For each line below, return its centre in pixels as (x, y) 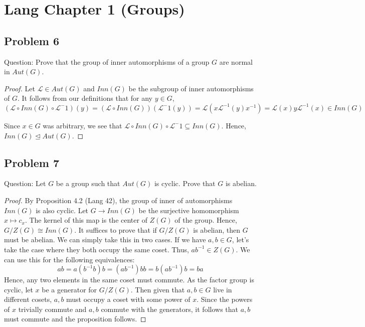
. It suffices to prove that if (116, 229)
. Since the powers (225, 299)
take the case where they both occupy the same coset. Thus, (97, 249)
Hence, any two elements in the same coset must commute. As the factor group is (129, 280)
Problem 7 (32, 162)
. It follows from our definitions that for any (85, 98)
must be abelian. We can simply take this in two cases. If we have (105, 239)
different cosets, (28, 299)
